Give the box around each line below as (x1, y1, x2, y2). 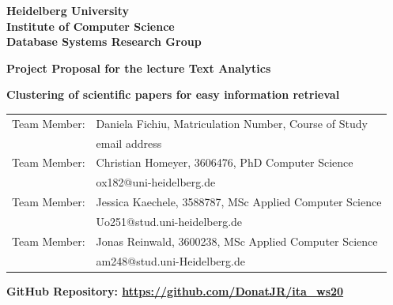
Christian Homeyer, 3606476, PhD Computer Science (96, 154, 353, 171)
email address (96, 134, 162, 151)
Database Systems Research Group (6, 33, 202, 50)
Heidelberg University (6, 2, 130, 18)
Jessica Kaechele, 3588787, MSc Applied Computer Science (96, 194, 382, 210)
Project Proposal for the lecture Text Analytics (6, 59, 271, 76)
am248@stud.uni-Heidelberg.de (96, 252, 245, 269)
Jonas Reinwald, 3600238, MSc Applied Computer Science (96, 232, 378, 249)
